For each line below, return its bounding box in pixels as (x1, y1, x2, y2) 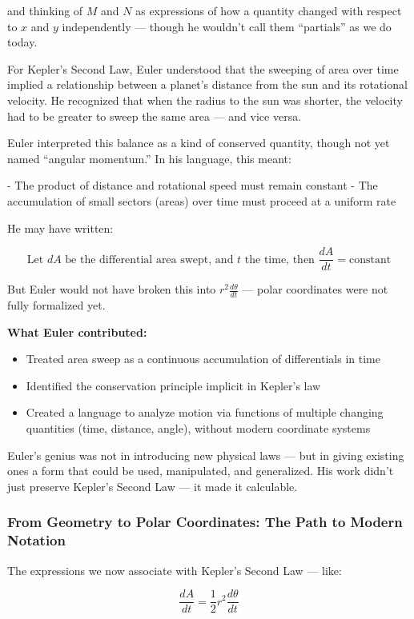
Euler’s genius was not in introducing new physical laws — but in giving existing (7, 446, 404, 463)
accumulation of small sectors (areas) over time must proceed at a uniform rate (7, 192, 396, 209)
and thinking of (7, 2, 83, 18)
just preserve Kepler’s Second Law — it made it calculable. (7, 477, 298, 494)
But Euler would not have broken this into (7, 281, 216, 298)
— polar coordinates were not (242, 281, 388, 298)
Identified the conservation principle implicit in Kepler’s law (26, 377, 321, 393)
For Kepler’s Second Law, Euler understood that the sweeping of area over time (7, 60, 399, 77)
